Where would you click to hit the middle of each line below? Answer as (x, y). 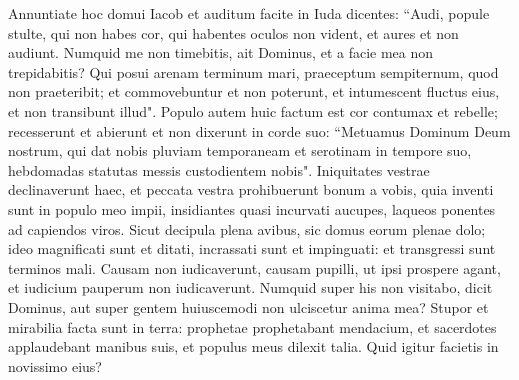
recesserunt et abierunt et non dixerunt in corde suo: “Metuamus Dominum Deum (259, 130)
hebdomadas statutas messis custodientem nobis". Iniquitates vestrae (219, 169)
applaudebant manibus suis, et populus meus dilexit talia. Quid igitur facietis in (253, 346)
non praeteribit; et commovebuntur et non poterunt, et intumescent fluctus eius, (254, 91)
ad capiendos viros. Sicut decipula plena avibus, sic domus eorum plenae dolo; (247, 228)
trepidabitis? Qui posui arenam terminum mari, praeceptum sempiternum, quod (253, 71)
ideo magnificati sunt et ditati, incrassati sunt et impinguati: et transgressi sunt (252, 248)
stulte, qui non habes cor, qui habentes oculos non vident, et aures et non (233, 32)
